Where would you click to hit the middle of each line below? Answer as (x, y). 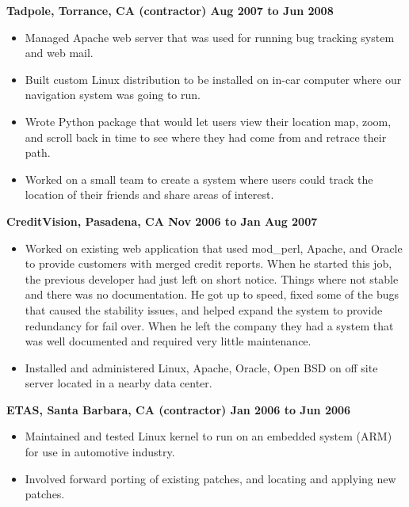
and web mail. (59, 53)
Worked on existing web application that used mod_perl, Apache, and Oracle (214, 248)
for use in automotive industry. (100, 452)
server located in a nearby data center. (118, 383)
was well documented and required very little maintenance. (168, 341)
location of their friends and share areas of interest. (149, 194)
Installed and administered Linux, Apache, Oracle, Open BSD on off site (201, 367)
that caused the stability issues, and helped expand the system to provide (204, 309)
